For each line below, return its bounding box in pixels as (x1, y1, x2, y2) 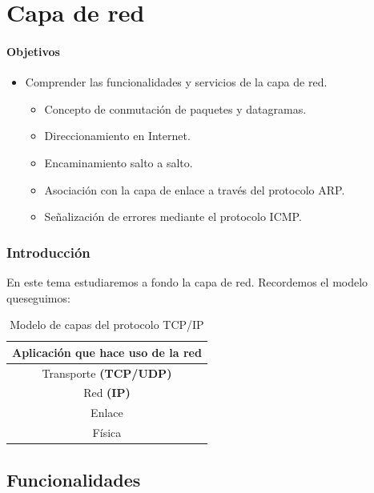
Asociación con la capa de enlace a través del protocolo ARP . (44, 181, 345, 198)
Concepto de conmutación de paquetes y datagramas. (44, 100, 307, 117)
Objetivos (6, 42, 60, 59)
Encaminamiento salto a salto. (44, 154, 193, 170)
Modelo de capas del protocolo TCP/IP (10, 316, 204, 333)
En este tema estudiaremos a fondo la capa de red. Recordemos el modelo (6, 273, 368, 290)
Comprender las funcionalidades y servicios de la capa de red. (25, 74, 328, 90)
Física (92, 424, 122, 441)
